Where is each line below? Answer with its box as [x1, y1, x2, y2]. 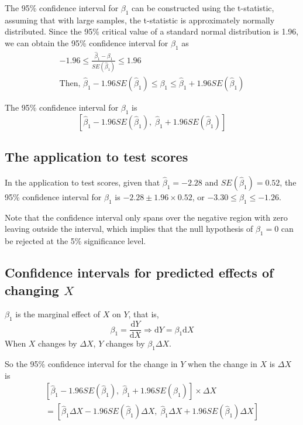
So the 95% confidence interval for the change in [5, 358, 178, 370]
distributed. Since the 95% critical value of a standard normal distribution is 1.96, [5, 25, 299, 37]
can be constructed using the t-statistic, [132, 2, 274, 13]
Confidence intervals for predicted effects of [5, 263, 274, 282]
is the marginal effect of [15, 308, 101, 320]
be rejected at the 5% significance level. [5, 235, 146, 247]
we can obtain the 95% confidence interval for [5, 36, 168, 49]
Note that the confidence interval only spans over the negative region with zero [5, 211, 288, 223]
